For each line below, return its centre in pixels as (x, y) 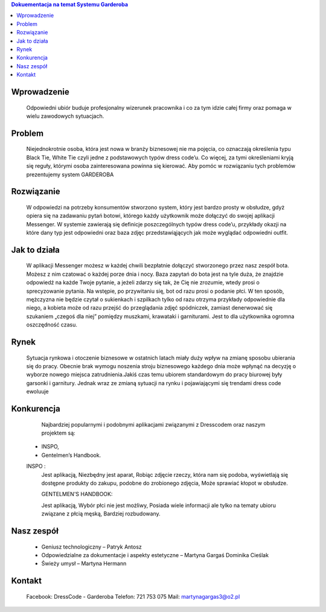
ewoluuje (38, 392)
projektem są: (58, 433)
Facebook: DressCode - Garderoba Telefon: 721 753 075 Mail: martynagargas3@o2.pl (133, 596)
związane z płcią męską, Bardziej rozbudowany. (101, 514)
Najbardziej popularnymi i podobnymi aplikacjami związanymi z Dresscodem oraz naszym (153, 424)
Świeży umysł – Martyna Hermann (84, 564)
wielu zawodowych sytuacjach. (65, 116)
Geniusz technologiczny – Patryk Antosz (91, 547)
